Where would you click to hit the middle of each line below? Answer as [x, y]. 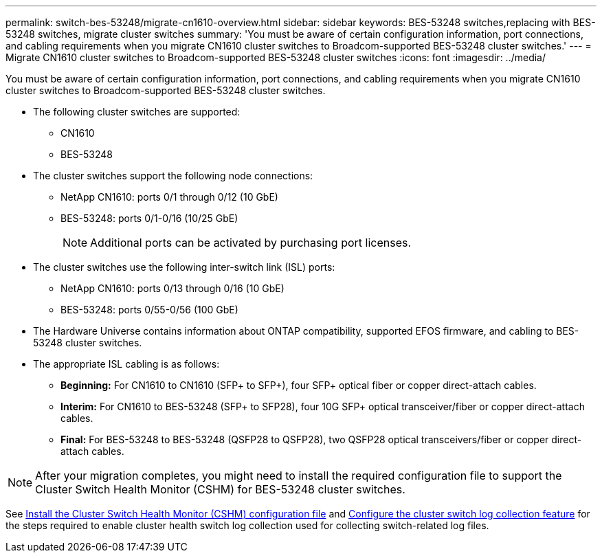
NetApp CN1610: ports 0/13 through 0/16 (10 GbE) [172, 288]
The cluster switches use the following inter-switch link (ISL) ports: [184, 267]
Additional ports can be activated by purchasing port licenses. [251, 243]
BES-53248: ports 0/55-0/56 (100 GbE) [149, 310]
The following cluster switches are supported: [137, 112]
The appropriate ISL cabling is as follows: [126, 364]
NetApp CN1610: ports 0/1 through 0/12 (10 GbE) [169, 197]
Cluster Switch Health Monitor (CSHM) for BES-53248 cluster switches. [220, 489]
